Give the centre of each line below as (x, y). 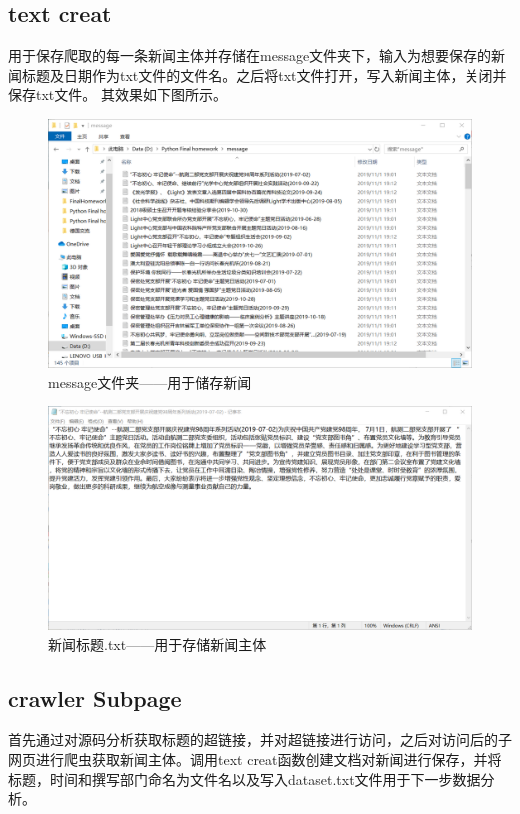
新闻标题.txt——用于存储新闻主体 (157, 643)
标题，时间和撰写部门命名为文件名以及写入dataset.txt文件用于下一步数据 (244, 778)
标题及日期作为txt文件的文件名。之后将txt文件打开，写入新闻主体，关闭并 (264, 74)
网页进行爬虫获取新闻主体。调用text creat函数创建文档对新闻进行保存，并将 (255, 759)
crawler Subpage (95, 697)
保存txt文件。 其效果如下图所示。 (117, 94)
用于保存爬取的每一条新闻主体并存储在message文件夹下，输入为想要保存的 (250, 55)
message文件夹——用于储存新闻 (150, 381)
